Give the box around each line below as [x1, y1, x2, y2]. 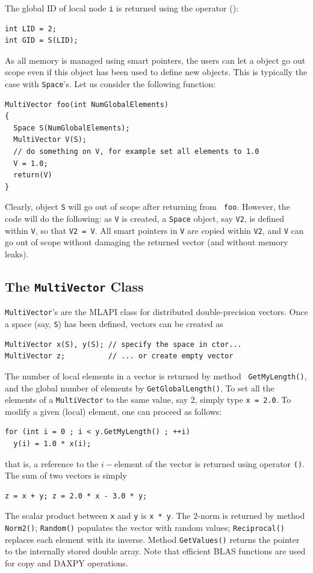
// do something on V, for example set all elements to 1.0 [13, 147, 259, 156]
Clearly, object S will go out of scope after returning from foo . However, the [5, 200, 290, 213]
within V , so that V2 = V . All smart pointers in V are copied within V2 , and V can [5, 224, 304, 236]
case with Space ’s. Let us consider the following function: [5, 78, 216, 90]
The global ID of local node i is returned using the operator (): [5, 2, 239, 14]
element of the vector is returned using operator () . [114, 457, 305, 470]
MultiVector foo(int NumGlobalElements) [5, 100, 169, 109]
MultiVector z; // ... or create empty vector [5, 352, 234, 361]
